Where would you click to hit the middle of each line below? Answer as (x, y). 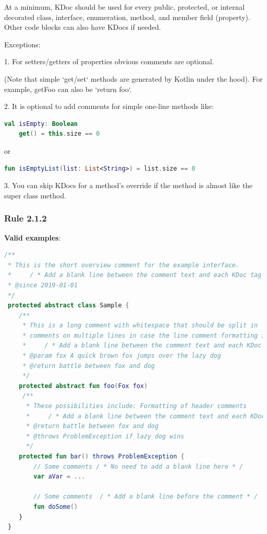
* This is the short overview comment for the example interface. (124, 265)
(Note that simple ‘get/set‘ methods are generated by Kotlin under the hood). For (133, 78)
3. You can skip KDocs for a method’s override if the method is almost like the (128, 185)
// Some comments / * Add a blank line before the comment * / (146, 497)
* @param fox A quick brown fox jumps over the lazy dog (122, 356)
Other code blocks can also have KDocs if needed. (83, 27)
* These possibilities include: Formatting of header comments (136, 406)
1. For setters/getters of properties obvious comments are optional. (109, 61)
